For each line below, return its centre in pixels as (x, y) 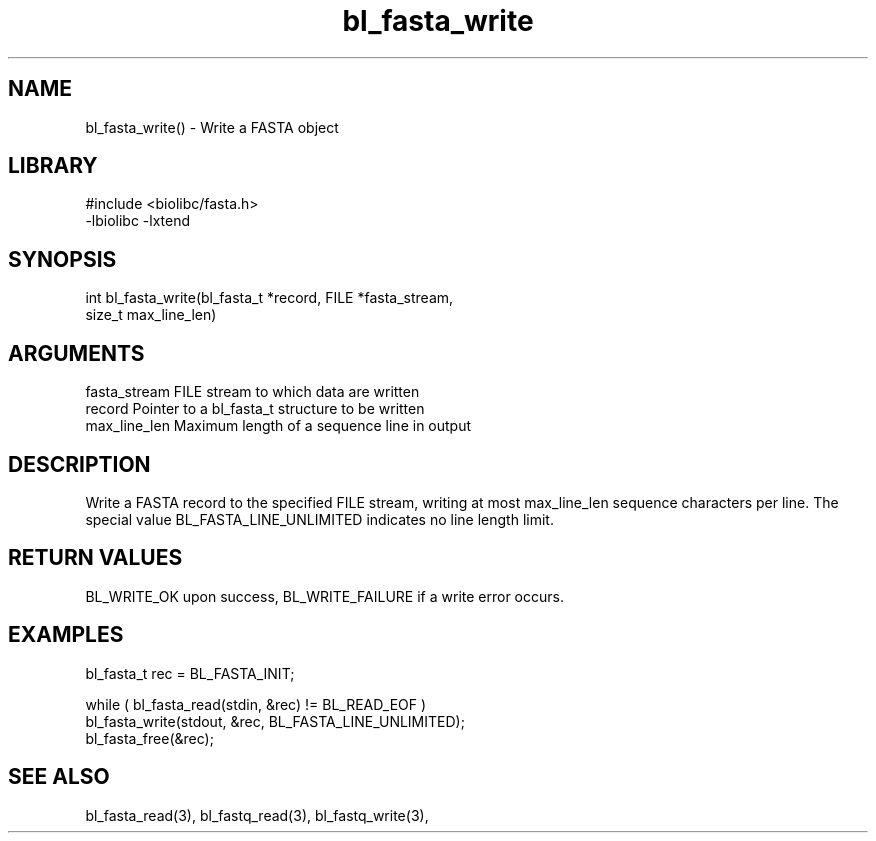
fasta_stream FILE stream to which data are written (252, 392)
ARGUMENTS (76, 353)
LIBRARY (53, 166)
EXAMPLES (66, 635)
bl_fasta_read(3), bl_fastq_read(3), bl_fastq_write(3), (257, 815)
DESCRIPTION (79, 464)
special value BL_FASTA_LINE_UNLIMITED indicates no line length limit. (319, 519)
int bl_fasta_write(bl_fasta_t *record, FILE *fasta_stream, (269, 298)
